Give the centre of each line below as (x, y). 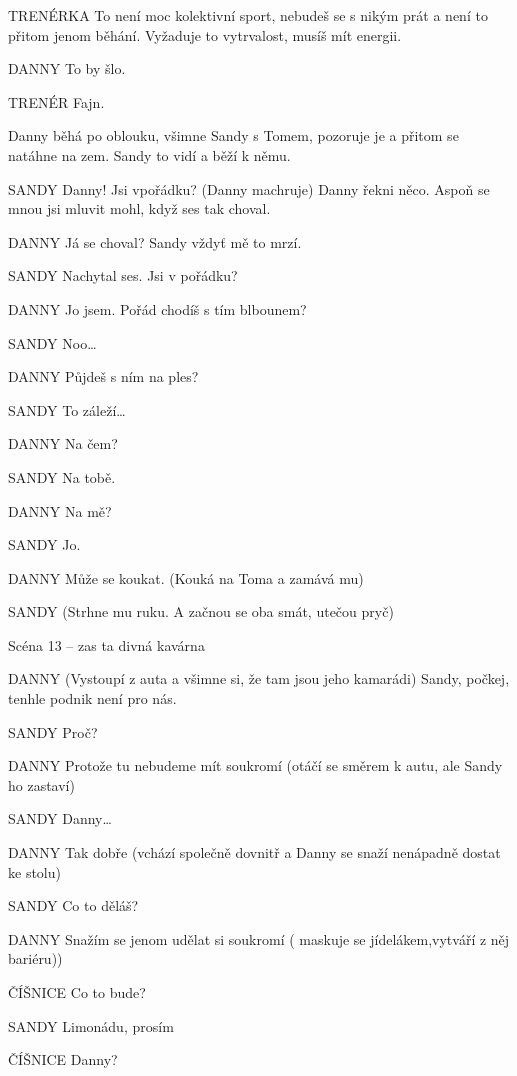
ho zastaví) (41, 784)
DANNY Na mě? (60, 510)
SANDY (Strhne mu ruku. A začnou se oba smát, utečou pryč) (201, 611)
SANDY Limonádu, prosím (91, 1025)
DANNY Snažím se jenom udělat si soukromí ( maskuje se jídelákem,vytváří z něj (259, 938)
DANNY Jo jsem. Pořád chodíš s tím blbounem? (157, 308)
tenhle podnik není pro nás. (92, 698)
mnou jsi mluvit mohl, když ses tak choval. (139, 208)
